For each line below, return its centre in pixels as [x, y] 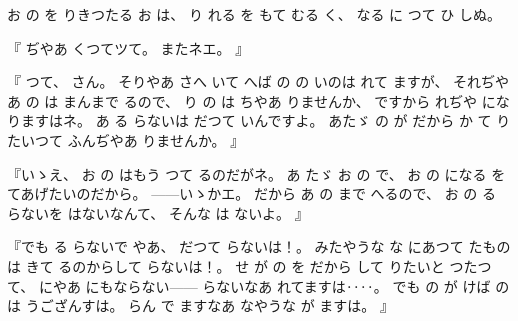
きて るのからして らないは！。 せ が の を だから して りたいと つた [251, 265]
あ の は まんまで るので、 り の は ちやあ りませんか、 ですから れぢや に [251, 100]
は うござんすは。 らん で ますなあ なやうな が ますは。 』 [201, 305]
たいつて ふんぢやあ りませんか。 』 [126, 139]
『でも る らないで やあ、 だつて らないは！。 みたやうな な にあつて [235, 246]
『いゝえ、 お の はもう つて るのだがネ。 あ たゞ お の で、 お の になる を [256, 173]
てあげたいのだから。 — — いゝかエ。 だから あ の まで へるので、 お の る [251, 193]
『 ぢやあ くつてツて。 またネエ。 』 [128, 47]
